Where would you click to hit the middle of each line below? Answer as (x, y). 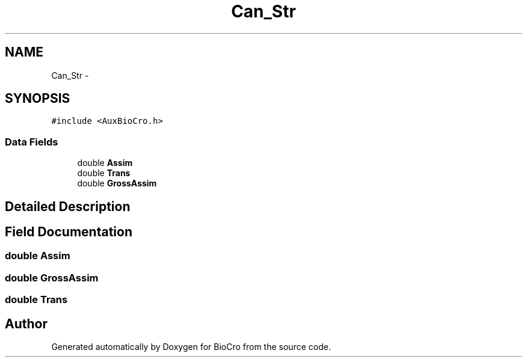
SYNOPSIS (38, 99)
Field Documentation (69, 232)
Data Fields (32, 142)
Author (26, 324)
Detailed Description (68, 206)
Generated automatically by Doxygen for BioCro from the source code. (191, 347)
